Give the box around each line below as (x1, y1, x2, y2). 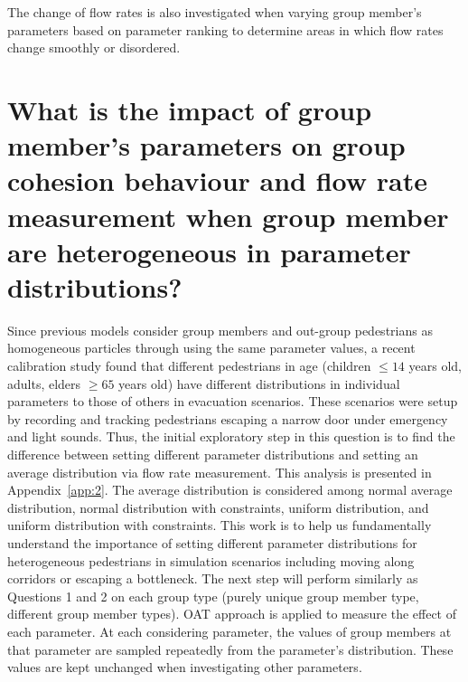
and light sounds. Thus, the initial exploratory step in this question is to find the (7, 427, 455, 446)
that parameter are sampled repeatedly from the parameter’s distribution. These (7, 639, 454, 658)
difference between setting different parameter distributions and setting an (7, 445, 418, 463)
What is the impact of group (7, 90, 372, 128)
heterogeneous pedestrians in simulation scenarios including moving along (7, 551, 415, 570)
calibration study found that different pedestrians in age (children (7, 356, 371, 375)
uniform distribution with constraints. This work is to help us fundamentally (7, 516, 432, 535)
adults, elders (7, 374, 81, 393)
